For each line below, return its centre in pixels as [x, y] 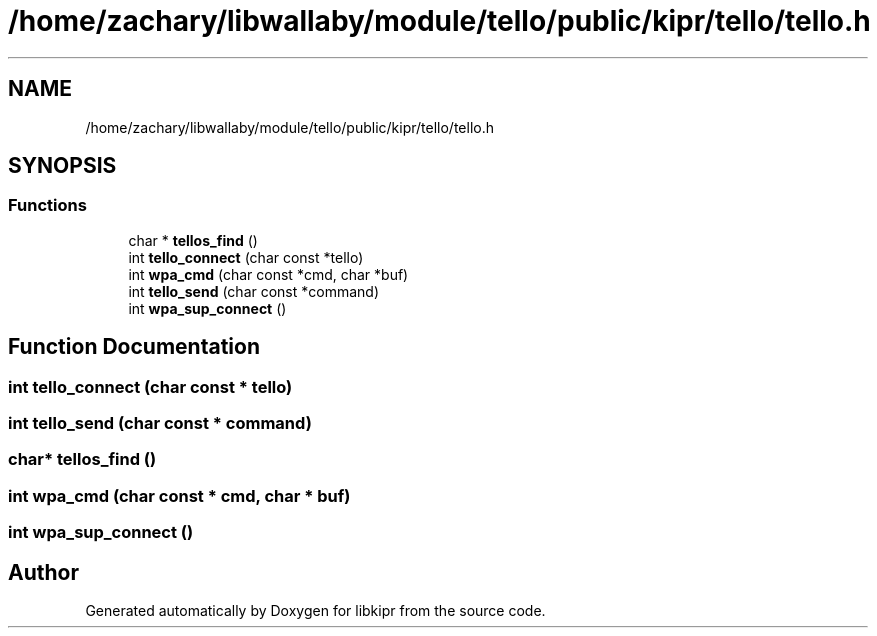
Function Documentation [134, 347]
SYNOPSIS [62, 166]
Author [43, 572]
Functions [47, 205]
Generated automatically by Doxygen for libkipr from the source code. [315, 610]
